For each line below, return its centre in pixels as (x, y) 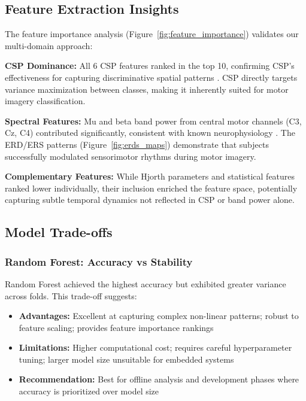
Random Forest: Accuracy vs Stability (99, 261)
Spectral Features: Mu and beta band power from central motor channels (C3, (153, 121)
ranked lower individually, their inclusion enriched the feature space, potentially (151, 188)
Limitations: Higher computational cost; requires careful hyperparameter (155, 347)
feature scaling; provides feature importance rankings (116, 327)
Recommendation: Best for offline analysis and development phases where (159, 379)
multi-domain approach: (49, 45)
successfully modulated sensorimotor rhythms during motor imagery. (131, 156)
